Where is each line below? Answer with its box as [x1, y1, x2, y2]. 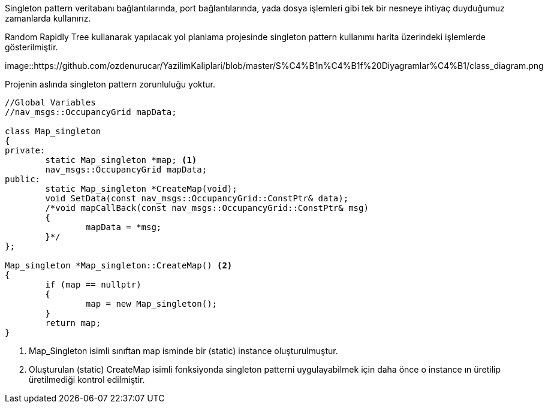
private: [5, 146, 46, 155]
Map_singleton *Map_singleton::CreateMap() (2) [5, 261, 233, 270]
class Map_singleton [5, 126, 101, 136]
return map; [45, 318, 101, 328]
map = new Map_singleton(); [85, 299, 218, 309]
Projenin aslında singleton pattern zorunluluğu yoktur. [5, 79, 216, 89]
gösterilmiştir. [5, 42, 58, 52]
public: [5, 174, 41, 184]
